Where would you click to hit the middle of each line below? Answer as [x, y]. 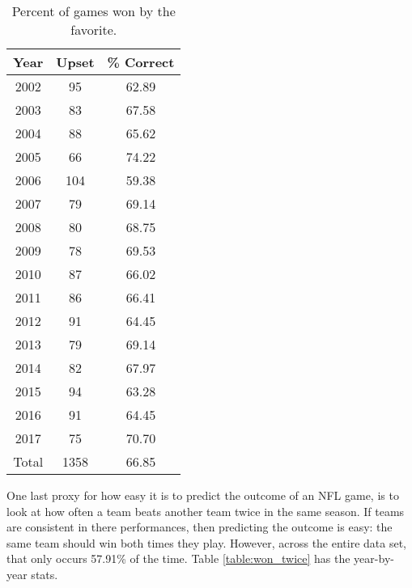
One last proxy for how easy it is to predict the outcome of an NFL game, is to [203, 495]
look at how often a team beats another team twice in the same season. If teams [206, 511]
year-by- [374, 558]
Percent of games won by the [93, 11]
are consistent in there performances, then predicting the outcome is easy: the [200, 527]
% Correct [141, 62]
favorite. [94, 30]
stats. [45, 574]
